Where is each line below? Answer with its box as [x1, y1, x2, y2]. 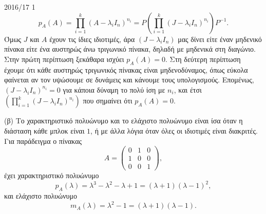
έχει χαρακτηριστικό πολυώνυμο [4, 170, 99, 181]
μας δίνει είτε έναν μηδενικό [178, 33, 262, 44]
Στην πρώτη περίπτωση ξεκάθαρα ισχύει [4, 53, 124, 64]
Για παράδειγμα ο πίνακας [4, 135, 82, 146]
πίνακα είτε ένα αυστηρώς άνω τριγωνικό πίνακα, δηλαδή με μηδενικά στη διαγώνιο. [4, 44, 256, 54]
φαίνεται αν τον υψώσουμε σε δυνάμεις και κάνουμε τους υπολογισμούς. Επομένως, [4, 74, 254, 85]
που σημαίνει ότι [83, 95, 132, 106]
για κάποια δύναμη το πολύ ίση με [63, 84, 165, 95]
